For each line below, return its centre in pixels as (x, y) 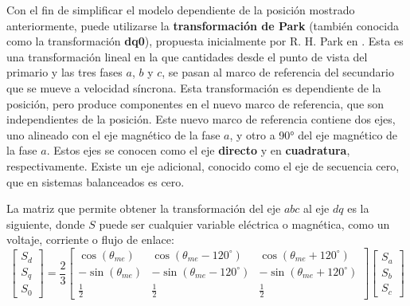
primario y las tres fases (64, 72)
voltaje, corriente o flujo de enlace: (90, 239)
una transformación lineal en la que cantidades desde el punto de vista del (187, 56)
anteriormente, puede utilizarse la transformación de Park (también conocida (203, 25)
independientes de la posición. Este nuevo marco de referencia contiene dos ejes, (201, 119)
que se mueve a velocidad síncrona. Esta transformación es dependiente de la (194, 87)
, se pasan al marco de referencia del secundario (278, 72)
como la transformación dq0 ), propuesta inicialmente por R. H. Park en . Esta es (205, 41)
